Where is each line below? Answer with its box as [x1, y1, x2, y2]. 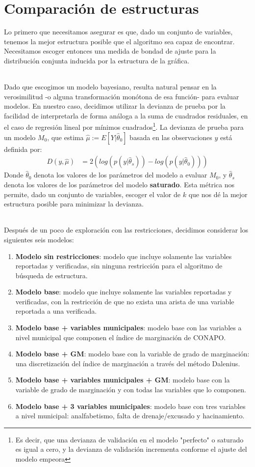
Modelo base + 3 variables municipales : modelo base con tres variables [15, 401, 246, 411]
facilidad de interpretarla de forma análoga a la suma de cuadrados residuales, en [4, 110, 248, 120]
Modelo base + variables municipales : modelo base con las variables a [15, 322, 242, 333]
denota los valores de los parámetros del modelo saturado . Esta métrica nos [4, 179, 234, 189]
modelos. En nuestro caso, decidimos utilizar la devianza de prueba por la [4, 101, 226, 111]
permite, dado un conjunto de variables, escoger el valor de [4, 189, 181, 199]
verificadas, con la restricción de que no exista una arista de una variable [15, 296, 234, 306]
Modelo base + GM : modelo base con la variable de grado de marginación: [15, 349, 250, 359]
